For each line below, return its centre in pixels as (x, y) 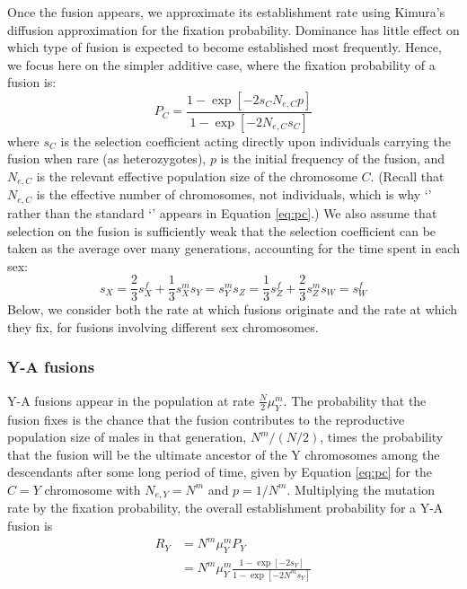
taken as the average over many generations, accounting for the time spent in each (233, 248)
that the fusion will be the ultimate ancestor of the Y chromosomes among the (224, 454)
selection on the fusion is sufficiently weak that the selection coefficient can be (222, 230)
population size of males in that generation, (127, 437)
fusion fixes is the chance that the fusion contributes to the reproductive (206, 419)
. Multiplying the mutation (361, 489)
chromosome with (93, 489)
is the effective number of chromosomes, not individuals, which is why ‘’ (234, 194)
